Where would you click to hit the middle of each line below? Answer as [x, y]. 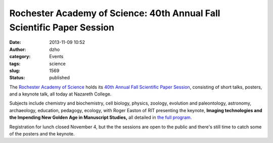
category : [20, 57]
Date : [15, 42]
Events [56, 57]
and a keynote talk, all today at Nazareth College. [60, 94]
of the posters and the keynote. [42, 134]
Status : [17, 78]
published [60, 78]
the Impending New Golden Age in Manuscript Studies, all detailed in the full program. [101, 117]
